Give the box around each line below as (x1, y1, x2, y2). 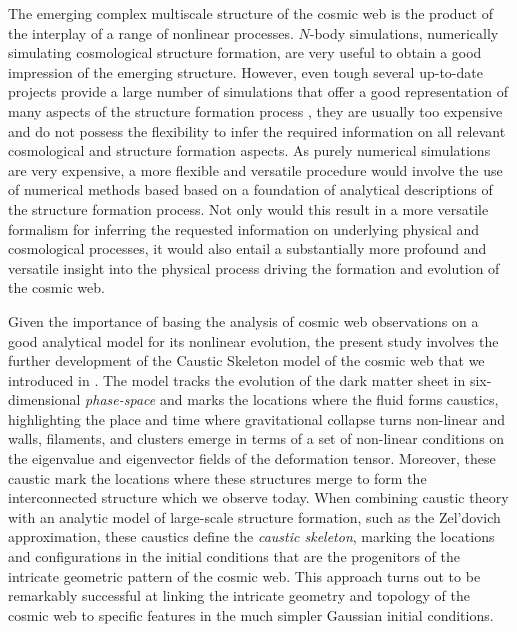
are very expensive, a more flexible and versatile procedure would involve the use (8, 159, 503, 180)
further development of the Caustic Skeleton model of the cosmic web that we (8, 350, 485, 371)
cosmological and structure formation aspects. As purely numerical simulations (8, 140, 491, 161)
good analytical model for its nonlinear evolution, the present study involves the (8, 330, 499, 351)
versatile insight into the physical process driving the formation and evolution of (8, 257, 500, 278)
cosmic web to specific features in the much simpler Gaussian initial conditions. (8, 604, 494, 625)
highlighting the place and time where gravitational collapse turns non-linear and (8, 408, 505, 429)
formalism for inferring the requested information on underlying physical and (8, 218, 480, 239)
